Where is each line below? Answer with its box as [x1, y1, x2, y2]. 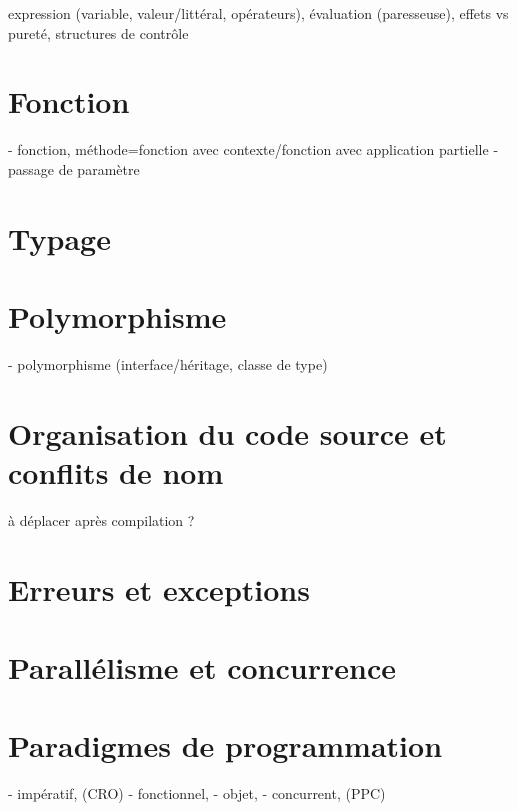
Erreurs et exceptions [8, 568, 310, 609]
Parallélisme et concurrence [8, 647, 396, 688]
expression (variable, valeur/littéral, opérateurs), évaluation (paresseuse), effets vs [8, 3, 509, 23]
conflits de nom [8, 451, 224, 492]
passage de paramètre [8, 158, 140, 179]
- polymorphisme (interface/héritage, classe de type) [8, 354, 328, 374]
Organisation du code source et [8, 412, 447, 453]
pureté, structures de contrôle [8, 22, 189, 43]
